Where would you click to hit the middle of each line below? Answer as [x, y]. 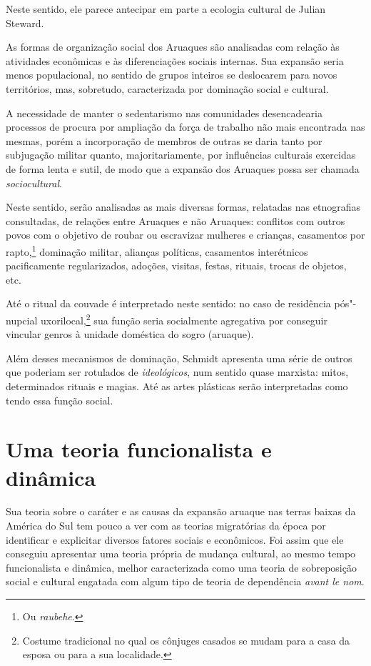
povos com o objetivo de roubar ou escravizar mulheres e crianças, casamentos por [185, 235]
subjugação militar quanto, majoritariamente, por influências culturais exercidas [181, 155]
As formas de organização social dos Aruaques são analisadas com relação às [173, 47]
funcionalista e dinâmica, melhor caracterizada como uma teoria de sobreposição [181, 567]
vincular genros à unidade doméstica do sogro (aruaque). [130, 334]
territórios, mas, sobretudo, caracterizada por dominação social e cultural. [167, 88]
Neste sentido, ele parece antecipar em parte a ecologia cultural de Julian [166, 9]
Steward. [25, 23]
